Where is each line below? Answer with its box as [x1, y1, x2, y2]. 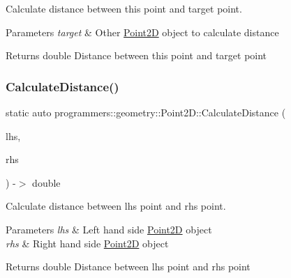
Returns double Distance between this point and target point [6, 48, 267, 63]
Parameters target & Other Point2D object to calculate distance [6, 24, 279, 39]
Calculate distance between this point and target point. [6, 1, 242, 15]
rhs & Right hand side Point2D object [6, 235, 169, 250]
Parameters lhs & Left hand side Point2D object [6, 222, 212, 236]
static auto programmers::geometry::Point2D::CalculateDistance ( [6, 105, 286, 119]
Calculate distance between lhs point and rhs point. [6, 199, 226, 213]
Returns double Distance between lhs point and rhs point [6, 259, 251, 274]
